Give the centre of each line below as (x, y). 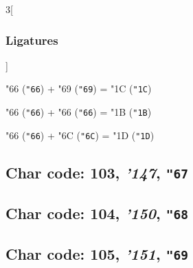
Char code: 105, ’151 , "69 (97, 254)
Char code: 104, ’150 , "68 (97, 213)
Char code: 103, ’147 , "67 (97, 172)
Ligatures (32, 40)
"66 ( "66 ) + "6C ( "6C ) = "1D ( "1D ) (80, 135)
